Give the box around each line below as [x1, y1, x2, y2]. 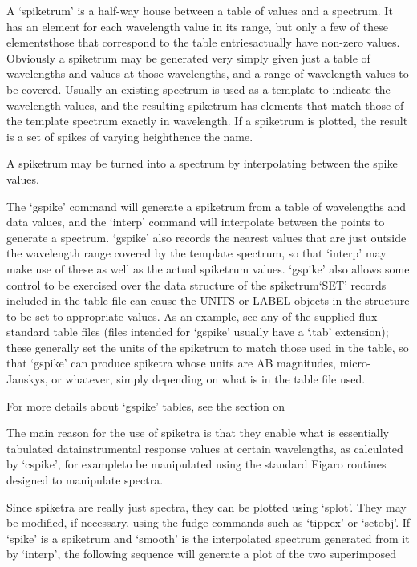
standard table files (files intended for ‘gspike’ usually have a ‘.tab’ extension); [6, 323, 389, 340]
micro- [339, 354, 371, 371]
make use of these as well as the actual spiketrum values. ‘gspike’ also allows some [6, 260, 410, 277]
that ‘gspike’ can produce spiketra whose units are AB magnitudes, [6, 354, 336, 371]
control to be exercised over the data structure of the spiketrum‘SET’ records [6, 276, 387, 293]
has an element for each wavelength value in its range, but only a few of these [6, 18, 388, 34]
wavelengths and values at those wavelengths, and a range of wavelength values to [6, 65, 409, 82]
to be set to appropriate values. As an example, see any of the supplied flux [6, 307, 378, 324]
